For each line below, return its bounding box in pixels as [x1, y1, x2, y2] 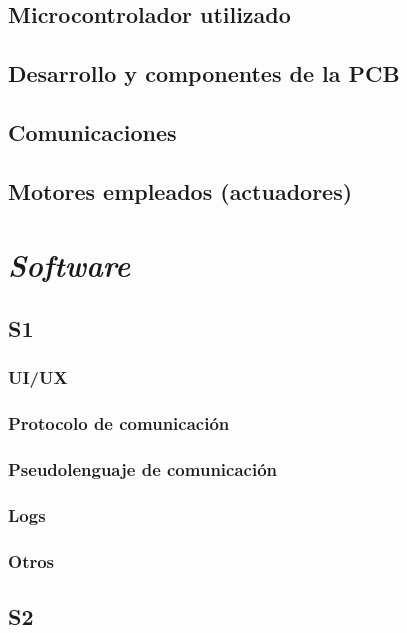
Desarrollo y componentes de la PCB [8, 58, 400, 89]
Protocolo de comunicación [8, 411, 230, 436]
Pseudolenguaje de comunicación [8, 456, 277, 481]
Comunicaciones [8, 116, 177, 147]
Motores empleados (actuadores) [8, 175, 353, 206]
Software [8, 244, 131, 286]
